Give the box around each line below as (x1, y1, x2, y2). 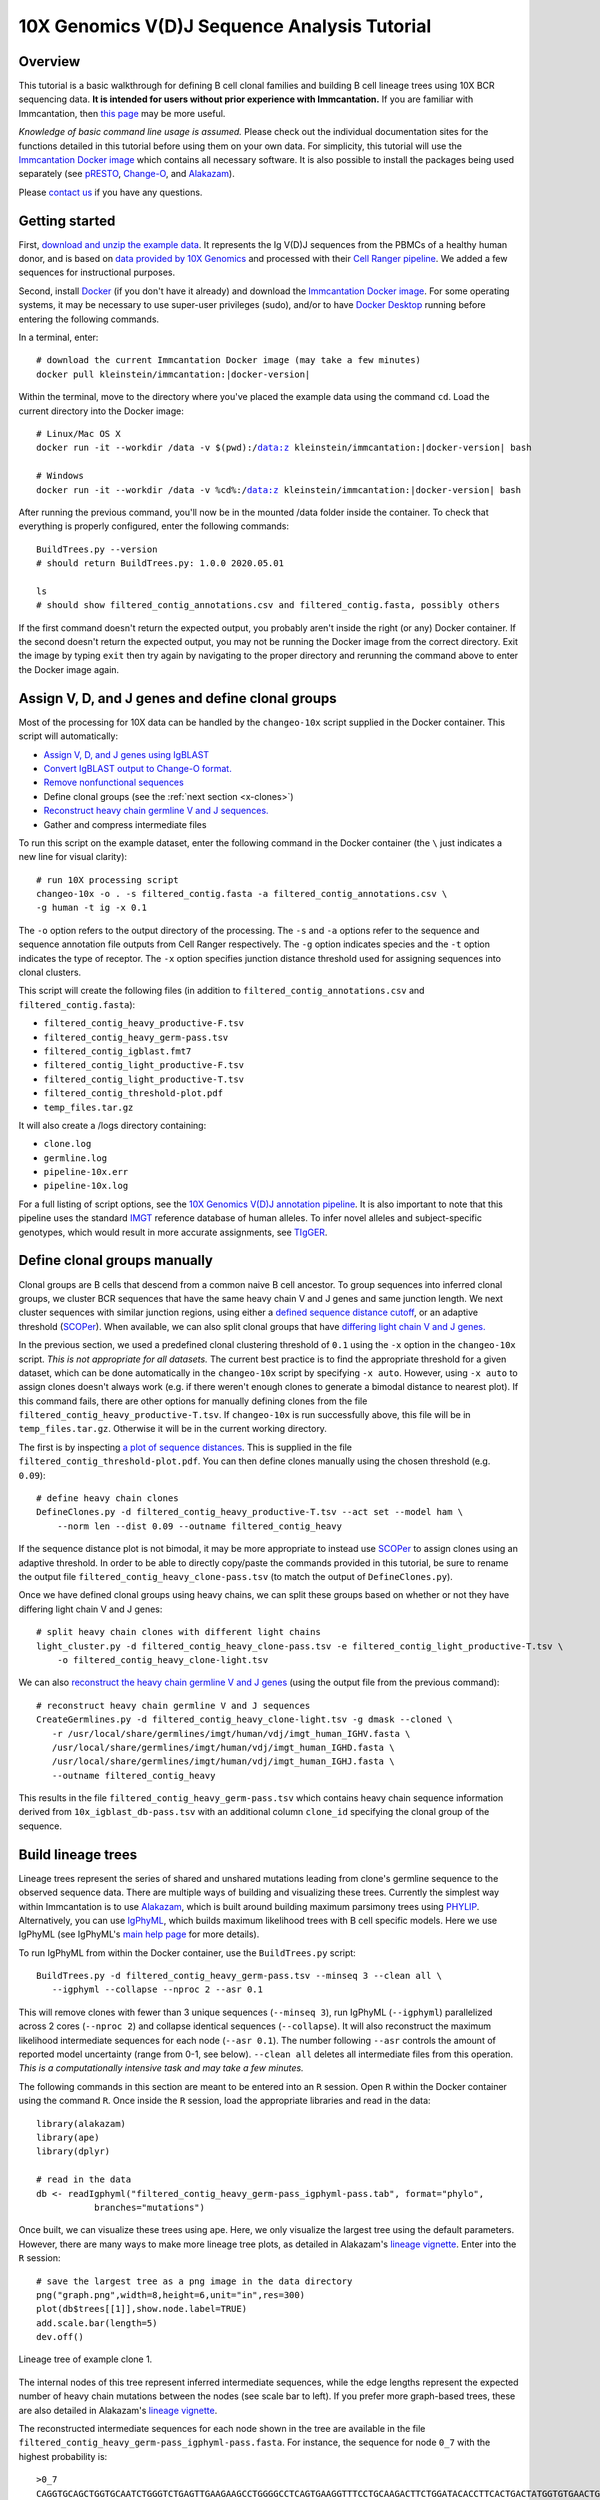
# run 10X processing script (36, 874, 179, 885)
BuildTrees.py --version (36, 543, 158, 555)
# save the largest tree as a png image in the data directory (36, 2275, 353, 2287)
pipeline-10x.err (43, 1166, 129, 1178)
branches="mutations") (93, 2201, 205, 2213)
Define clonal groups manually (18, 1252, 214, 1269)
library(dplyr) (36, 2146, 111, 2157)
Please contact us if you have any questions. (18, 186, 203, 198)
